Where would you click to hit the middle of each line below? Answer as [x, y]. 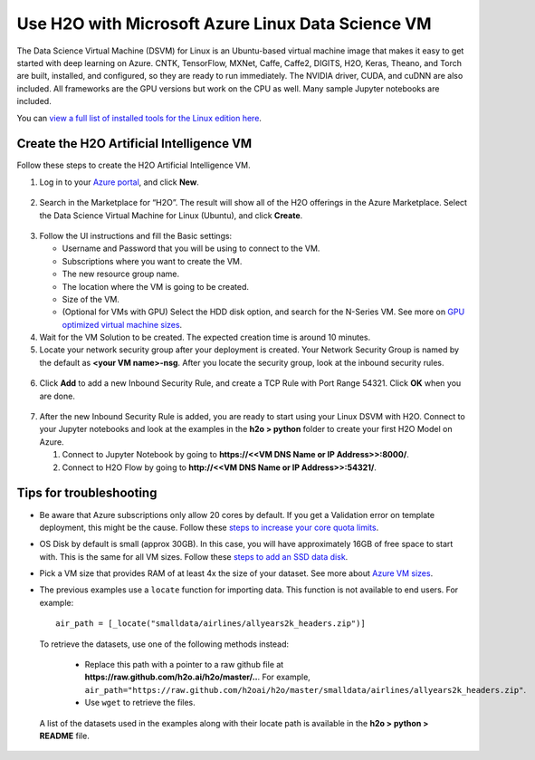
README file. [64, 736]
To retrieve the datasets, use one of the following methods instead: [164, 644]
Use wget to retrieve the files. [140, 703]
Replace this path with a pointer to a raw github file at [184, 665]
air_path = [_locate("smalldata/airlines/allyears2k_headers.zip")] [210, 624]
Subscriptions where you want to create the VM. [152, 261]
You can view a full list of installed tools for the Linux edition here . [139, 118]
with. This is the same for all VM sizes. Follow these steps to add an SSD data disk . [194, 556]
